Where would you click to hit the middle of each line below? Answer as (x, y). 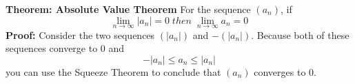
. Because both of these (300, 34)
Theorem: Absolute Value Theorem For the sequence (128, 9)
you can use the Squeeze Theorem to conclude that (113, 72)
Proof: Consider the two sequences (80, 34)
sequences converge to (52, 48)
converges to (280, 72)
